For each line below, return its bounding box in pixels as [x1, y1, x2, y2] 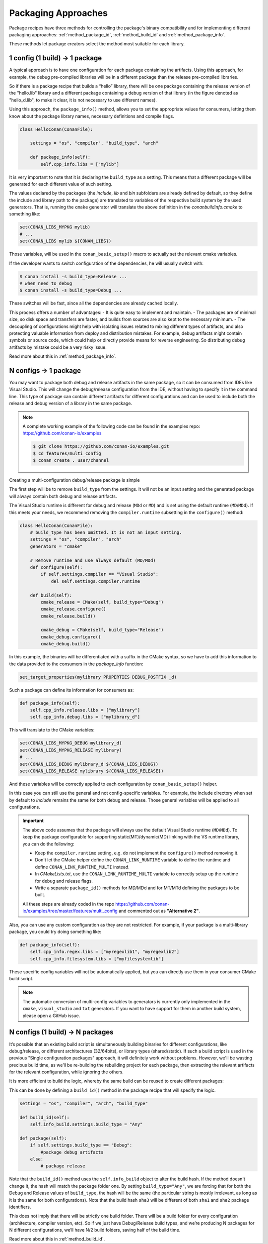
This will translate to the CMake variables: [9, 727, 95, 733]
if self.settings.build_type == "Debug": [30, 1142, 133, 1148]
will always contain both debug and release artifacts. [9, 493, 117, 499]
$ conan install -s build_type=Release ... [19, 274, 128, 279]
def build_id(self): [19, 1115, 69, 1120]
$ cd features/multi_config [33, 450, 101, 456]
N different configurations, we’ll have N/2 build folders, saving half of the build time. [9, 1227, 181, 1233]
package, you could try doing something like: [9, 929, 102, 934]
